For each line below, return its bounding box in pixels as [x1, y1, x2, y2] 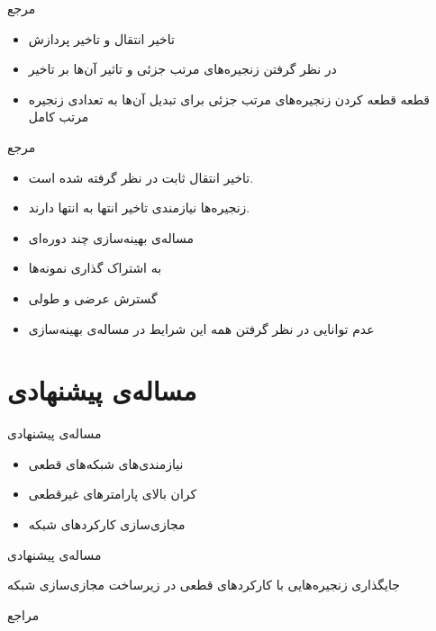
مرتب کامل [28, 107, 89, 126]
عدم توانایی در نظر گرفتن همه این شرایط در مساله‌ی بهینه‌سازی [28, 319, 375, 338]
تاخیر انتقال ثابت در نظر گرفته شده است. [28, 167, 254, 186]
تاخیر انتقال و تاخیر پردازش [28, 29, 175, 48]
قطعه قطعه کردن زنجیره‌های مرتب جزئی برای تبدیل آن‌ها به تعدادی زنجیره [28, 89, 430, 108]
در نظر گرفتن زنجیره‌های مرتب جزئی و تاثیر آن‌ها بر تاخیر [28, 59, 337, 78]
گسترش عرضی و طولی [28, 288, 158, 307]
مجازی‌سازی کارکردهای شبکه [28, 515, 186, 534]
